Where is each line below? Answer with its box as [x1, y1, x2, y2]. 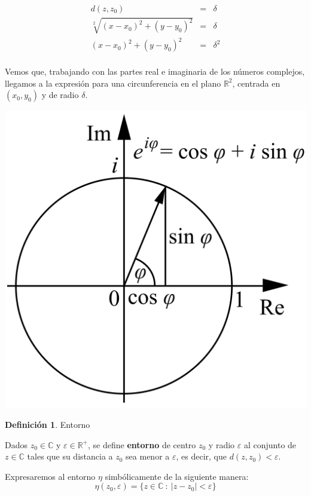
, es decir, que [176, 450, 227, 463]
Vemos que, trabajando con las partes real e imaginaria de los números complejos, [5, 65, 305, 78]
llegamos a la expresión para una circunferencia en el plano [5, 76, 221, 89]
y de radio [41, 88, 79, 101]
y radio [208, 438, 235, 451]
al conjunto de [243, 438, 297, 451]
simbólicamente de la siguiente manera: [105, 470, 249, 482]
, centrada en [232, 76, 280, 89]
